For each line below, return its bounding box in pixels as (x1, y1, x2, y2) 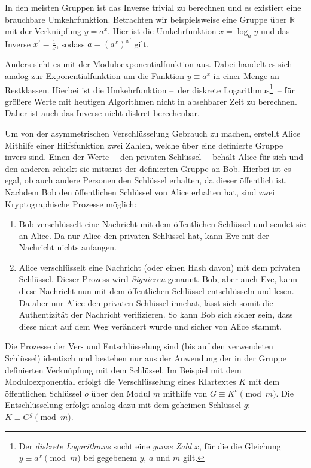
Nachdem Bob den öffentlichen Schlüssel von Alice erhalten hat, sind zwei (5, 185, 275, 198)
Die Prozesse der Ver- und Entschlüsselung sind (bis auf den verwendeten (5, 340, 273, 352)
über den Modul (91, 387, 151, 399)
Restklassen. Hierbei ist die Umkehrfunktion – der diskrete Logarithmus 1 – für (5, 81, 295, 96)
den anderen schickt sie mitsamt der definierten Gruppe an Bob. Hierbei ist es (5, 162, 291, 174)
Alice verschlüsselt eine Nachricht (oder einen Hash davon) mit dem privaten (19, 261, 300, 273)
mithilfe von (163, 387, 208, 399)
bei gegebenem (83, 451, 137, 464)
